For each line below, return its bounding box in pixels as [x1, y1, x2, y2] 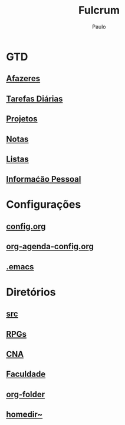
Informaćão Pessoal [6, 174, 81, 184]
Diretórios [6, 285, 56, 299]
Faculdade [6, 369, 46, 379]
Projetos [6, 114, 38, 124]
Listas [6, 154, 29, 164]
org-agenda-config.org [6, 242, 94, 252]
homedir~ [6, 410, 43, 420]
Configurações [6, 198, 81, 211]
